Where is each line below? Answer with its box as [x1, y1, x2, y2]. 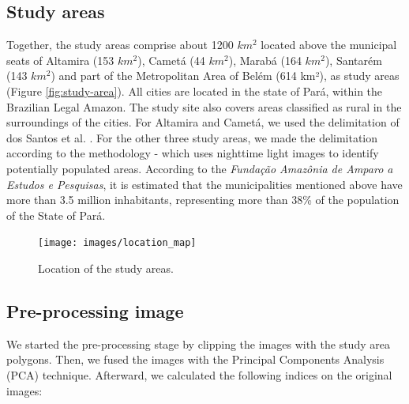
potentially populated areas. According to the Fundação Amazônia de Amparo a [6, 160, 393, 176]
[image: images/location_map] [38, 237, 197, 249]
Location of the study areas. [38, 259, 174, 276]
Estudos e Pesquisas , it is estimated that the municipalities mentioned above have [6, 176, 403, 192]
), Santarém [325, 51, 382, 68]
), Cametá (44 [137, 51, 205, 68]
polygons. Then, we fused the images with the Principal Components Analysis [6, 351, 385, 368]
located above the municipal [261, 36, 397, 53]
